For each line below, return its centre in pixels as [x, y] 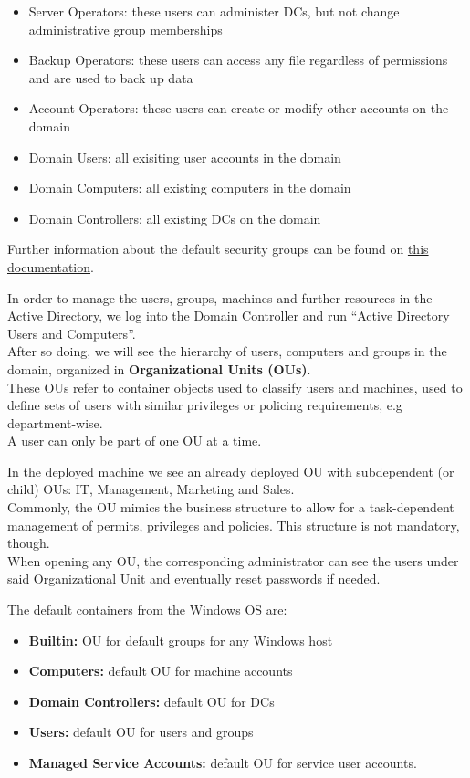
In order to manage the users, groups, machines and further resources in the [220, 297]
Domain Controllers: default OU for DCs [151, 701]
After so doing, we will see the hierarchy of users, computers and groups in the [227, 351]
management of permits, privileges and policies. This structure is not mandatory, [234, 525]
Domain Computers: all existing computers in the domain [190, 188]
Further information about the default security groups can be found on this [218, 249]
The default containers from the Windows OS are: [147, 610]
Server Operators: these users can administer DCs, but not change [214, 11]
